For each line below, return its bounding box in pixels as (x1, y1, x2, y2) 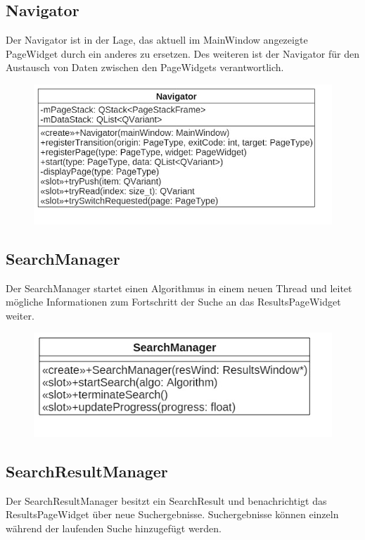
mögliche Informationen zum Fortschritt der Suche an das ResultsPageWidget (6, 294, 341, 309)
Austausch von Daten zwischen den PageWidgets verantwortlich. (6, 60, 284, 75)
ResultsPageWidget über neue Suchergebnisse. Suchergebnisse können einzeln (6, 507, 339, 522)
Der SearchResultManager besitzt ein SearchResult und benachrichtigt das (6, 493, 327, 508)
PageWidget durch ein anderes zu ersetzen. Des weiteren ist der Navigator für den (6, 46, 359, 61)
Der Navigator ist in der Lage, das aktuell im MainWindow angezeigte (6, 32, 308, 47)
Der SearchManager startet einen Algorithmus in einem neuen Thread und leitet (6, 280, 352, 295)
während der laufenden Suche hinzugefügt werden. (6, 520, 222, 535)
